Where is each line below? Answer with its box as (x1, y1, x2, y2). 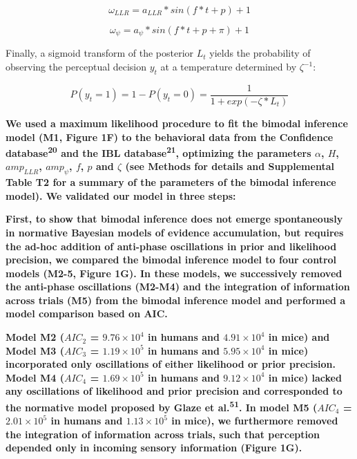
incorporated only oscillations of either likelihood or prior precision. (6, 357, 336, 371)
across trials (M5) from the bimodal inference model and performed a (6, 292, 346, 307)
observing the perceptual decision (6, 59, 147, 74)
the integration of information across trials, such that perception (6, 427, 320, 441)
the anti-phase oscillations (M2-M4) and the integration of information (6, 279, 350, 294)
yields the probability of (209, 46, 311, 60)
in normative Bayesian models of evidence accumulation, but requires (6, 225, 344, 239)
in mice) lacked (268, 370, 342, 384)
